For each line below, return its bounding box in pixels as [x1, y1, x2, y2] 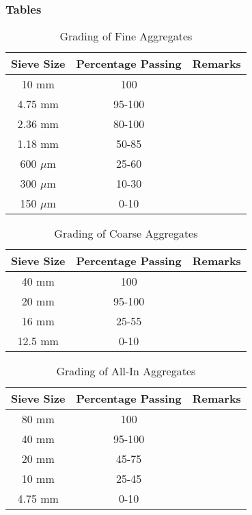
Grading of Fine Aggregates [59, 28, 193, 45]
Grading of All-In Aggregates [56, 363, 196, 379]
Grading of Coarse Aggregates [54, 225, 198, 242]
